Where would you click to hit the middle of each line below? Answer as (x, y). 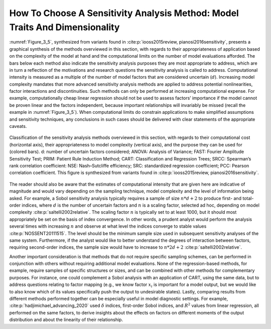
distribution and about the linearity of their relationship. (66, 320)
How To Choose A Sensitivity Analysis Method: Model (124, 13)
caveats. (18, 126)
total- (248, 198)
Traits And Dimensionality (64, 27)
